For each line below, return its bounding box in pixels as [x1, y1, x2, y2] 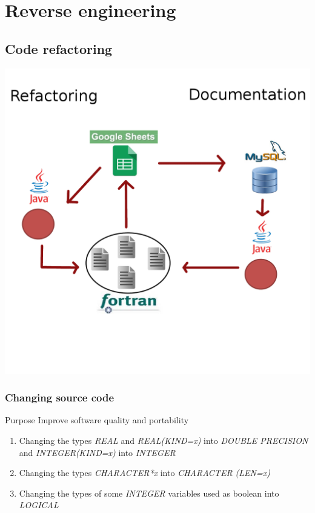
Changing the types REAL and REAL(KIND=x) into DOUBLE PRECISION [19, 434, 308, 446]
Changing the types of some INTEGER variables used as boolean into [19, 486, 279, 499]
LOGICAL [19, 498, 59, 511]
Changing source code [5, 390, 114, 405]
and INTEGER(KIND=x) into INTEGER [19, 446, 176, 458]
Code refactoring [5, 39, 113, 58]
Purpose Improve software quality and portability [5, 414, 189, 426]
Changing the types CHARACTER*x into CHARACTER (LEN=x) [19, 466, 270, 479]
